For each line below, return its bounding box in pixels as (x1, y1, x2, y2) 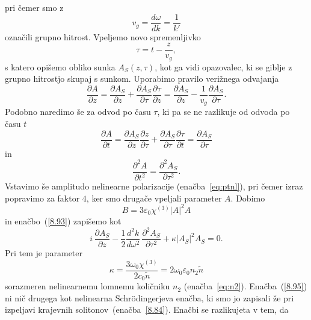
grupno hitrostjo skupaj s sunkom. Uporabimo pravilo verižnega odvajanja (5, 72, 279, 85)
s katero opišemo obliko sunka (5, 60, 115, 73)
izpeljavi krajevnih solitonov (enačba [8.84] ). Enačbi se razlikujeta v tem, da (5, 303, 289, 316)
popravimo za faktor (5, 191, 80, 204)
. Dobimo (230, 191, 265, 204)
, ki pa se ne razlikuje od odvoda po (157, 105, 290, 118)
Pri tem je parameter (5, 247, 83, 259)
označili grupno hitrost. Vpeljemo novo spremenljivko (5, 30, 201, 43)
